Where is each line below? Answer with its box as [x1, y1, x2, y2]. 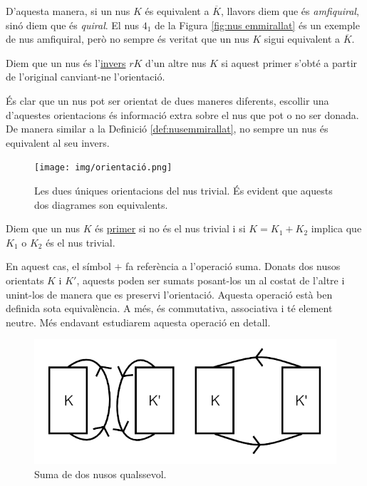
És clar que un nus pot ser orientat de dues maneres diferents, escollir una [6, 93, 329, 108]
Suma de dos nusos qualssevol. [34, 466, 167, 481]
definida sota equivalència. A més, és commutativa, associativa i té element [6, 301, 333, 316]
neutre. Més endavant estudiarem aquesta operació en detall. [6, 314, 271, 329]
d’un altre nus [145, 55, 207, 70]
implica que [311, 221, 362, 236]
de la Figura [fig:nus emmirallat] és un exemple [155, 17, 360, 32]
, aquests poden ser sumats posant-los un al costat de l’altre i [76, 272, 345, 287]
